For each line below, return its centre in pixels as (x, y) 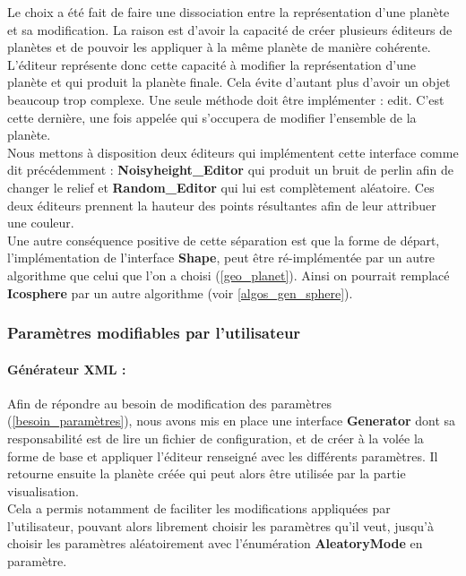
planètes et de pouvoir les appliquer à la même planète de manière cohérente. (219, 47)
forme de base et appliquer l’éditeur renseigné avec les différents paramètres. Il (223, 456)
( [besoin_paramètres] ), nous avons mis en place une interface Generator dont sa (232, 421)
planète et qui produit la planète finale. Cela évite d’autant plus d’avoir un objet (229, 82)
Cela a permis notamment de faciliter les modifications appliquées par (199, 508)
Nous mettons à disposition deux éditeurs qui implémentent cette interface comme (233, 152)
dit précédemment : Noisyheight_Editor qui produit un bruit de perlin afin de (230, 170)
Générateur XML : (67, 369)
